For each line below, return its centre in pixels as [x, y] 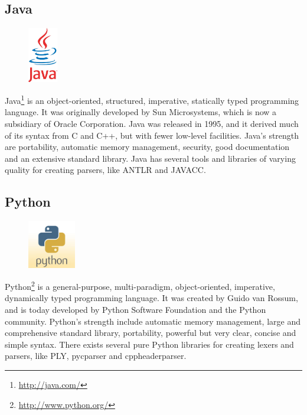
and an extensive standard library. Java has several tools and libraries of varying [150, 158]
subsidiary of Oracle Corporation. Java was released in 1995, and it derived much [152, 124]
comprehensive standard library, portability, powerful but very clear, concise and [151, 333]
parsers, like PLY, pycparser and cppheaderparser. [96, 356]
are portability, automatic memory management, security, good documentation [147, 147]
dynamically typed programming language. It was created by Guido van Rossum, [151, 298]
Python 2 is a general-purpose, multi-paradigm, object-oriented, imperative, [140, 285]
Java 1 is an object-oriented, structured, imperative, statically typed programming [152, 99]
